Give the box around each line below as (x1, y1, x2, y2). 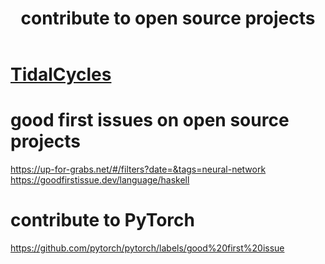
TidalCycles (10, 63, 112, 86)
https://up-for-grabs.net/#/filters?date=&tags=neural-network (10, 163, 267, 176)
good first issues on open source (10, 109, 290, 132)
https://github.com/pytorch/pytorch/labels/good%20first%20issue (10, 242, 285, 254)
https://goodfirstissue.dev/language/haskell (10, 174, 190, 186)
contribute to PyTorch (10, 209, 195, 232)
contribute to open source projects (20, 7, 316, 30)
